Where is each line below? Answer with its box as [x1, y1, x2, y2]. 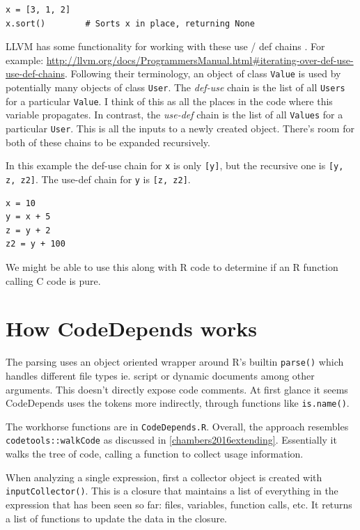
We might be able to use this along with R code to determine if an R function [6, 259, 338, 274]
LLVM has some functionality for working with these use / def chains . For [6, 39, 325, 54]
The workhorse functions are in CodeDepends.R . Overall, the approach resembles [6, 419, 349, 433]
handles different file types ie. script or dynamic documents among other [6, 368, 315, 382]
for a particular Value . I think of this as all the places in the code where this [6, 93, 333, 108]
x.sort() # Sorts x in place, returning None [6, 18, 255, 29]
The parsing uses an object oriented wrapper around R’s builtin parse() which [6, 354, 344, 369]
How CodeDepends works [6, 314, 257, 343]
